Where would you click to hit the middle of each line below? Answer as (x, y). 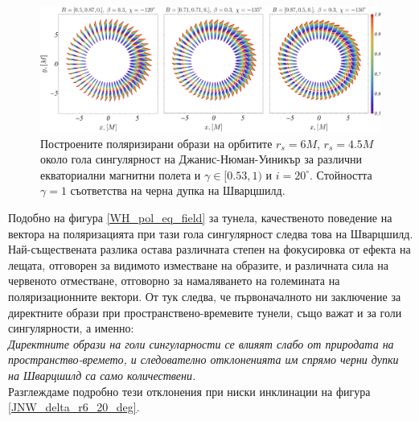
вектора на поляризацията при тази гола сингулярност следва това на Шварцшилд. (211, 233)
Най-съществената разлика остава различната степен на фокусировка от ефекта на (209, 249)
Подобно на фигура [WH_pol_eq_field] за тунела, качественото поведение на (200, 218)
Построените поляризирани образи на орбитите (156, 143)
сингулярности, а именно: (71, 328)
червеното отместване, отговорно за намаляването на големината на (174, 281)
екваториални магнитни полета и (121, 174)
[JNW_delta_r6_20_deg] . (74, 407)
